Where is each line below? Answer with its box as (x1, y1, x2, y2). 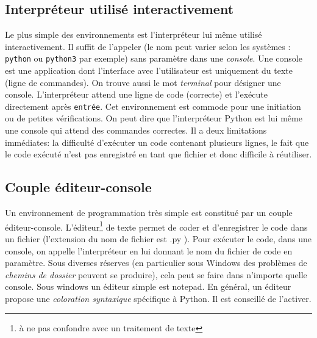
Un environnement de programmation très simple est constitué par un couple (5, 206, 293, 219)
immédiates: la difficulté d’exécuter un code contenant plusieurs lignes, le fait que (5, 135, 309, 148)
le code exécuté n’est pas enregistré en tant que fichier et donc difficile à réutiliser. (5, 148, 312, 160)
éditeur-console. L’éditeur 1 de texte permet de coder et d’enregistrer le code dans (5, 218, 308, 233)
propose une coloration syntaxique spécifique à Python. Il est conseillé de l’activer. (5, 292, 312, 304)
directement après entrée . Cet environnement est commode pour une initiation (5, 99, 301, 112)
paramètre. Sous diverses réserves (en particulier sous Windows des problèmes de (5, 256, 307, 269)
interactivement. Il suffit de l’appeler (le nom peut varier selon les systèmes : (5, 40, 291, 52)
